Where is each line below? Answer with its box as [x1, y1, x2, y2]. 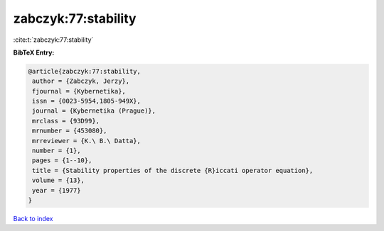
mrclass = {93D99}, [32, 117, 100, 125]
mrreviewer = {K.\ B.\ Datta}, [32, 137, 142, 145]
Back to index [13, 214, 53, 222]
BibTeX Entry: [13, 48, 55, 57]
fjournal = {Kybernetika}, [32, 87, 126, 95]
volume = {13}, [32, 176, 85, 184]
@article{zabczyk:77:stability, [28, 67, 142, 75]
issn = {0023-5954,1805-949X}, [32, 97, 142, 106]
